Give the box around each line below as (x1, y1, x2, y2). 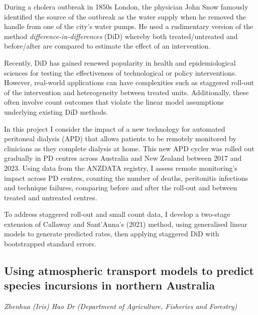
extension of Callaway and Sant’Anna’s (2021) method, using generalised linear (4, 218, 247, 229)
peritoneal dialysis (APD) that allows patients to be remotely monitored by (4, 133, 236, 144)
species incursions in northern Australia (4, 277, 215, 293)
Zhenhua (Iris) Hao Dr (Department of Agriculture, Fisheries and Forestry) (4, 301, 237, 311)
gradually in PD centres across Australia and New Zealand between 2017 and (4, 153, 242, 163)
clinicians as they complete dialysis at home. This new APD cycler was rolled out (4, 143, 254, 153)
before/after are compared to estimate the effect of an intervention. (4, 41, 211, 51)
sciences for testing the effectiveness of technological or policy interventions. (4, 67, 237, 78)
